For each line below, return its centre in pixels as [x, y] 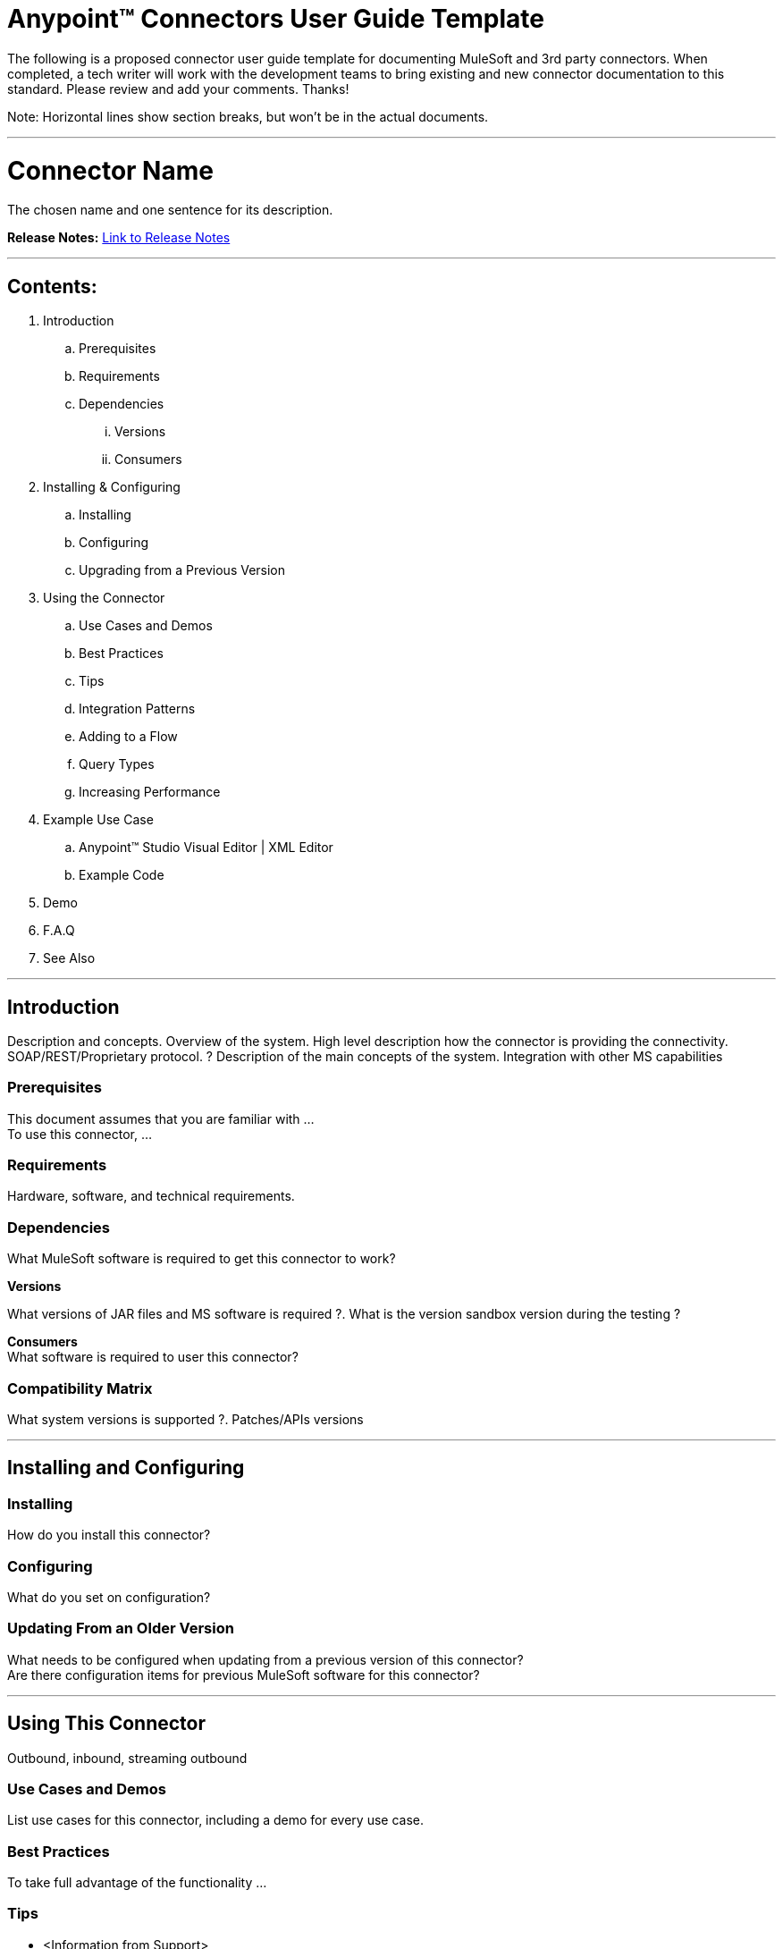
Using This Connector [106, 1724]
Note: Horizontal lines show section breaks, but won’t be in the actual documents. [248, 116]
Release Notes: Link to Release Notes [119, 238]
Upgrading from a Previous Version [182, 570]
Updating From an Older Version [121, 1628]
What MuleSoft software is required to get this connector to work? [202, 1259]
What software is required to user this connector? [153, 1357]
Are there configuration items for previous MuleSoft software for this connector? [244, 1675]
